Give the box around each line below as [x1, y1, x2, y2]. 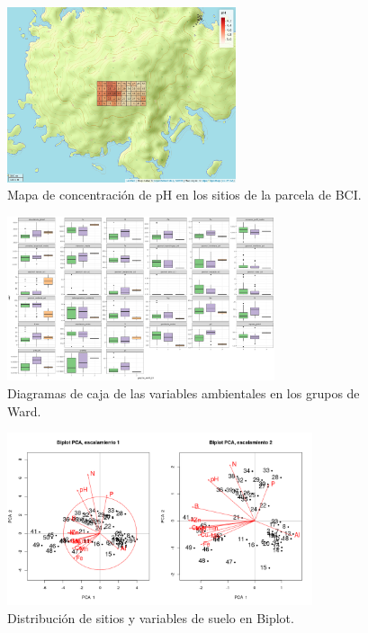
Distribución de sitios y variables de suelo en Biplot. [7, 608, 294, 627]
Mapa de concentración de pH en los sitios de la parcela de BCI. [7, 185, 362, 204]
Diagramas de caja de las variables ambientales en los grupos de [7, 383, 360, 402]
